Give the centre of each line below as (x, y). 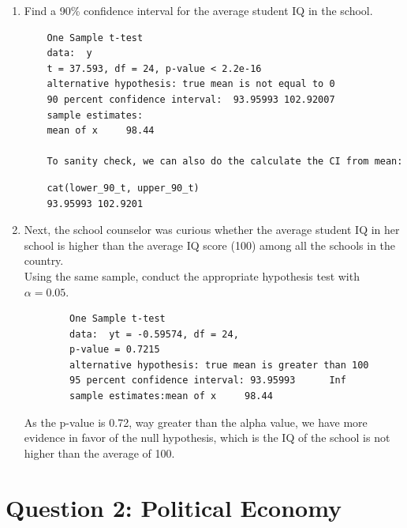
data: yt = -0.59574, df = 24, (154, 334)
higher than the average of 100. (99, 453)
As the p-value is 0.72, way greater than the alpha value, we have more (196, 422)
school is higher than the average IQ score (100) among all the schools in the (210, 245)
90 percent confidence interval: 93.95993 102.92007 (191, 99)
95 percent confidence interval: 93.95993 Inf (208, 381)
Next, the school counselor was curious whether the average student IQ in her (212, 230)
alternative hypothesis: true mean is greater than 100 (219, 365)
